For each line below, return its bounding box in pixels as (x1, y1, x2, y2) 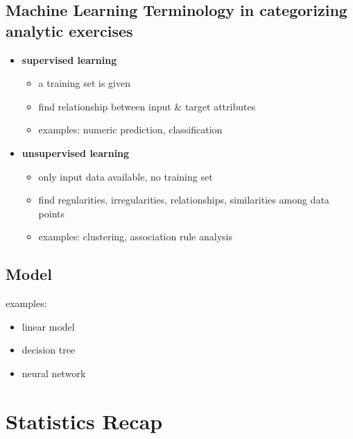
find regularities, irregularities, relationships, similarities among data (38, 192, 329, 207)
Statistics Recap (6, 406, 163, 435)
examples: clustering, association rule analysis (38, 229, 232, 244)
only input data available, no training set (38, 169, 213, 183)
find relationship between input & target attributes (38, 99, 256, 113)
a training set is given (38, 76, 131, 90)
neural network (21, 365, 86, 380)
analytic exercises (6, 19, 133, 41)
